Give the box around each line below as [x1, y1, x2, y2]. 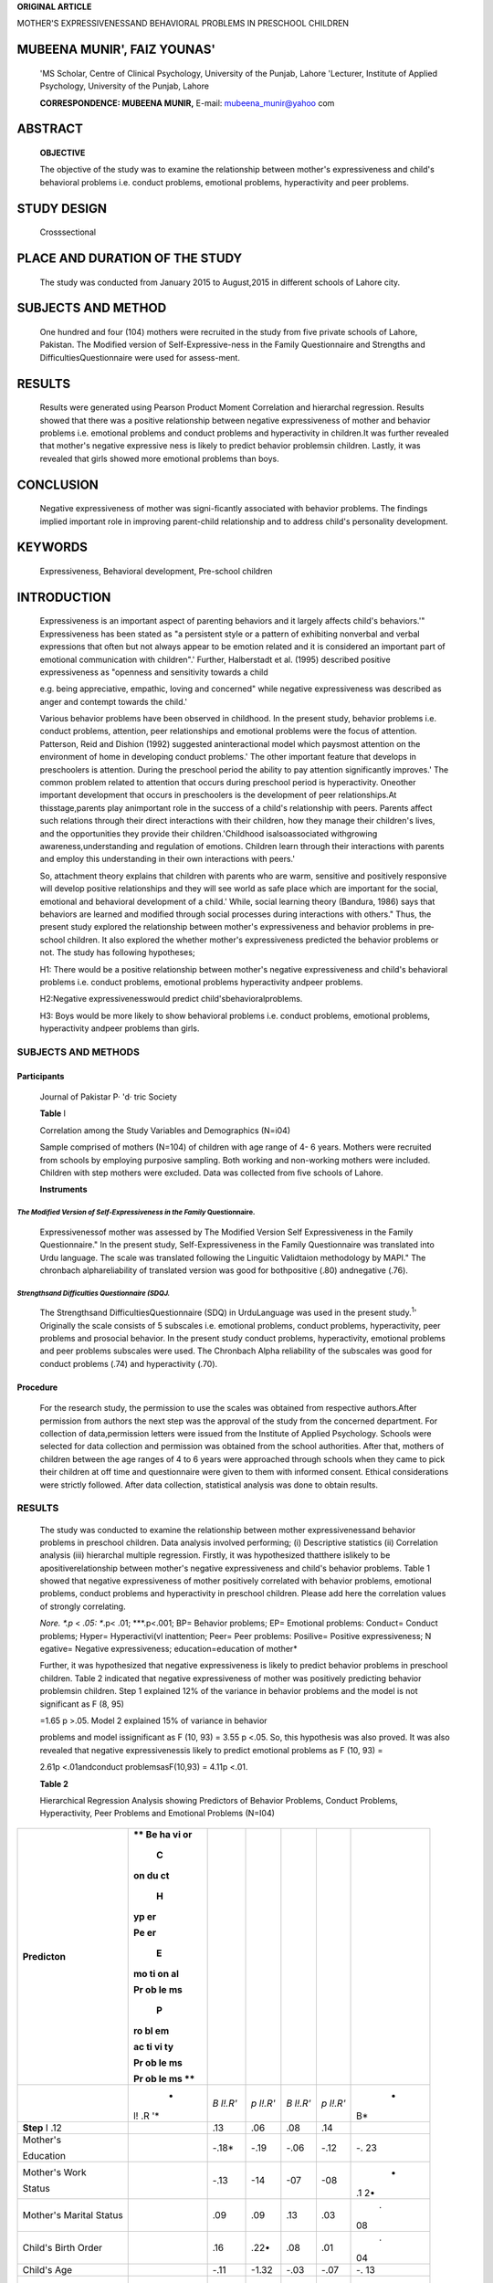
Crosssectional [39, 226, 96, 237]
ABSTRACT [16, 121, 84, 137]
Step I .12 [22, 2121, 63, 2134]
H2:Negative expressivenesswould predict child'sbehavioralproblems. [39, 994, 303, 1005]
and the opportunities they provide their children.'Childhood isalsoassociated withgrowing [39, 827, 378, 839]
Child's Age [22, 2263, 73, 2276]
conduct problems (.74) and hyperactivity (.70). [39, 1358, 218, 1369]
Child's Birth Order [22, 2241, 103, 2254]
